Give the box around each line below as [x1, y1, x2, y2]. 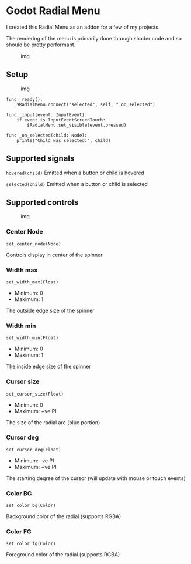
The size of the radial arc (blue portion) [6, 418, 100, 426]
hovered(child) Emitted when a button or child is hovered [6, 169, 145, 176]
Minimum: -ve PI [14, 457, 54, 464]
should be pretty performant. [6, 41, 76, 48]
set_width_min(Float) [6, 335, 59, 341]
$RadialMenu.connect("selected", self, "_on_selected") [16, 102, 156, 107]
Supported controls [6, 197, 79, 207]
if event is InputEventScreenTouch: [16, 117, 106, 123]
